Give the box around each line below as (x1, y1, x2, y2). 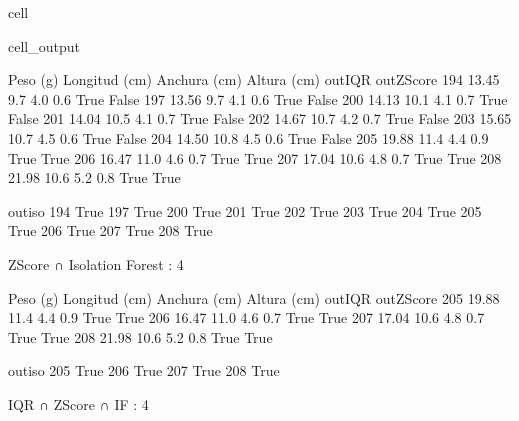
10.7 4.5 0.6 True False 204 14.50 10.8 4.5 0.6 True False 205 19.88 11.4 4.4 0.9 (8, 127, 489, 148)
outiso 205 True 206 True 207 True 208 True (8, 360, 280, 381)
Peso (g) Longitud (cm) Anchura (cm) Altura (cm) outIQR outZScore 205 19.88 (8, 287, 500, 308)
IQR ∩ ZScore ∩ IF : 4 (8, 393, 149, 414)
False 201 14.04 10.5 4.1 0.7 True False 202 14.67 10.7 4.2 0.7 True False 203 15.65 (8, 108, 512, 129)
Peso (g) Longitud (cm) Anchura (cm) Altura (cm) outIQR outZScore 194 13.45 (8, 69, 500, 90)
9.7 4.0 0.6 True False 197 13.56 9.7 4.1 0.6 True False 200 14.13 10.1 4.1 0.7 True (8, 88, 508, 109)
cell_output (8, 35, 80, 56)
